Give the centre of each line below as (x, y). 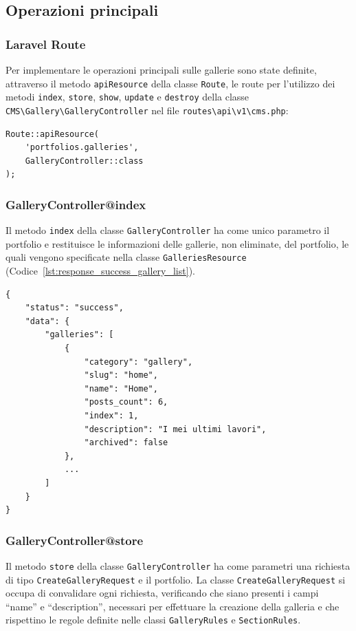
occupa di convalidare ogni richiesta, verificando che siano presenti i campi (162, 593)
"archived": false (126, 443)
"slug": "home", (121, 375)
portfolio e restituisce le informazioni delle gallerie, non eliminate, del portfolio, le (177, 243)
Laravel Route (46, 44)
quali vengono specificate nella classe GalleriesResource (126, 257)
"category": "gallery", (138, 362)
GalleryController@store (75, 540)
